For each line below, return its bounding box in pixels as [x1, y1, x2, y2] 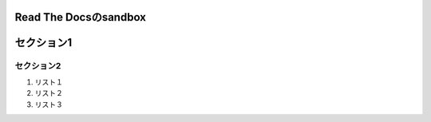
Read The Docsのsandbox [14, 10, 147, 24]
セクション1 [14, 36, 73, 49]
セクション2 [14, 61, 61, 72]
